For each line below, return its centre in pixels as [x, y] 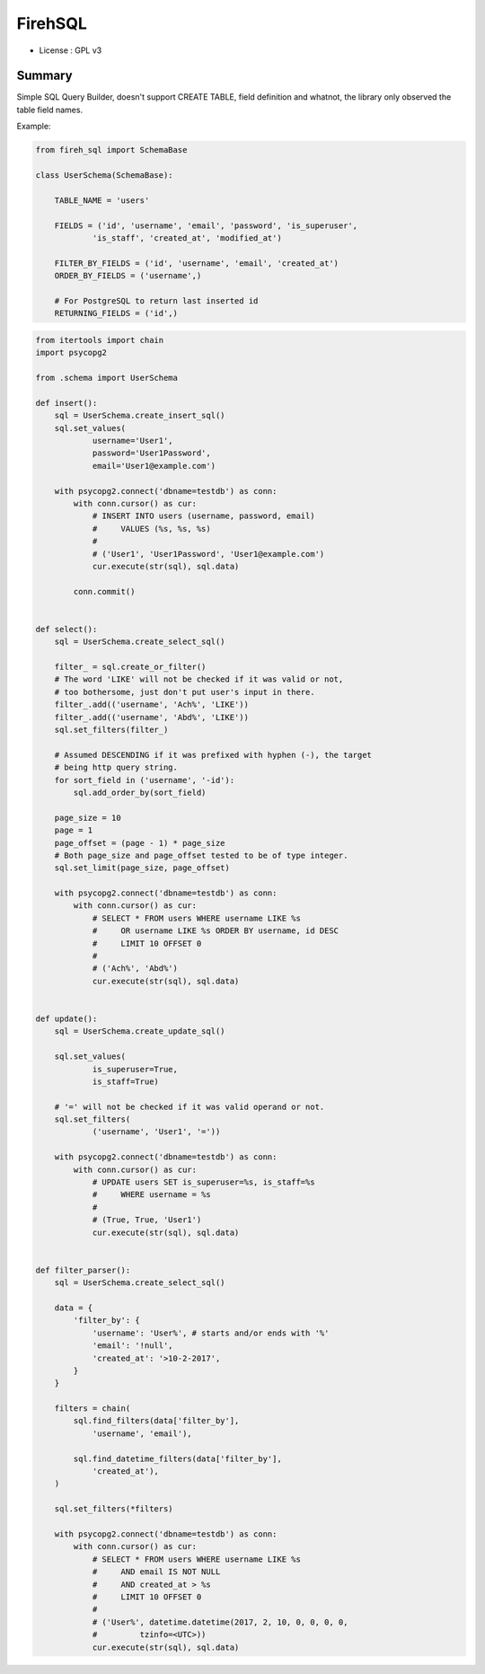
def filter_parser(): [83, 1270]
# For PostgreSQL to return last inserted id [156, 300]
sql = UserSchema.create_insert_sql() [140, 416]
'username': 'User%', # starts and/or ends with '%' [211, 1333]
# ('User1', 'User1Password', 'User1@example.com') [208, 554]
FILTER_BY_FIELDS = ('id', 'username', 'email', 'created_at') [197, 263]
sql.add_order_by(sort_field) [140, 792]
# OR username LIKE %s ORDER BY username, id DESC [216, 931]
